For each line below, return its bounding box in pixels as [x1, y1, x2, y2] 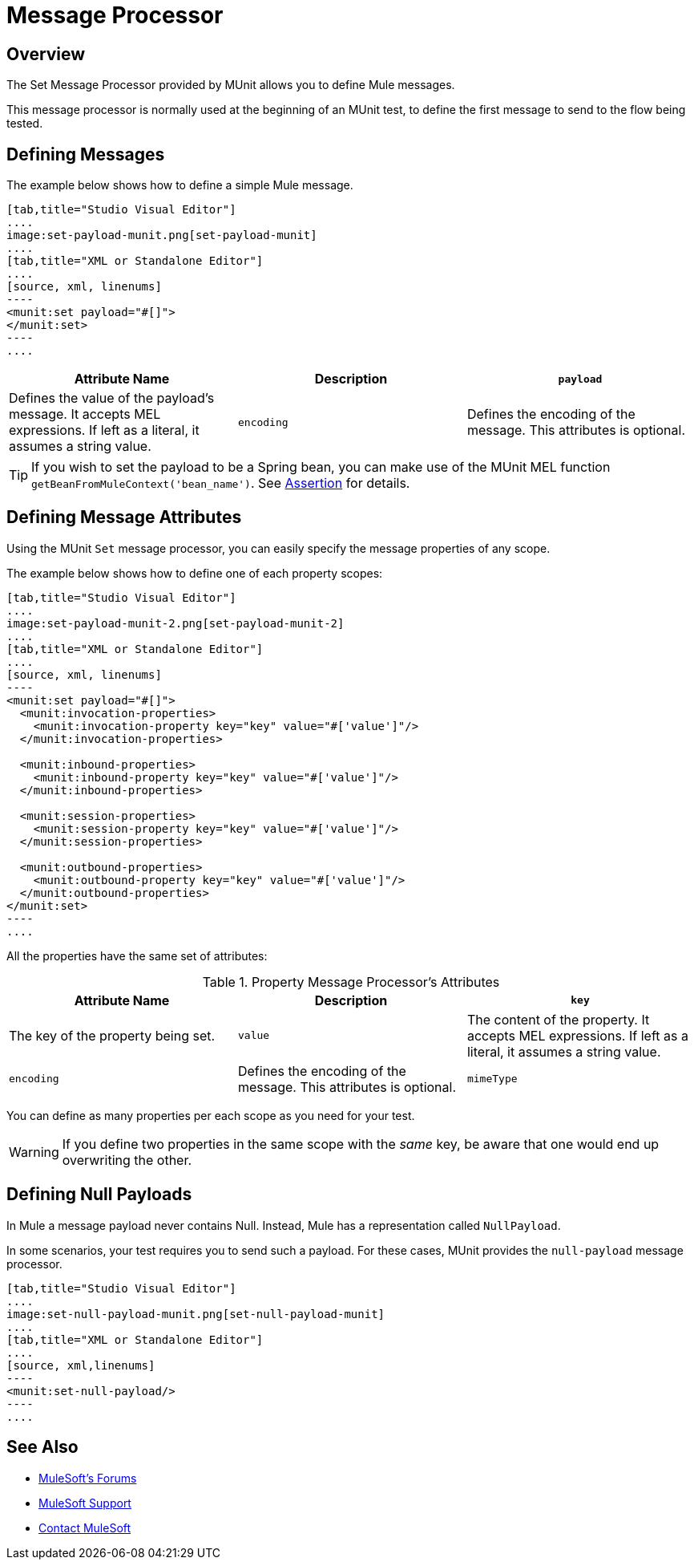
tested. [6, 116, 43, 131]
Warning [9, 1143, 59, 1160]
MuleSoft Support [38, 1495, 131, 1510]
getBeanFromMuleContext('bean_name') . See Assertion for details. [31, 475, 410, 492]
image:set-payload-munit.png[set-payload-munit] [6, 229, 317, 242]
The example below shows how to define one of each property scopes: [6, 566, 383, 580]
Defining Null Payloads [6, 1184, 192, 1205]
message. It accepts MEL [9, 406, 161, 423]
